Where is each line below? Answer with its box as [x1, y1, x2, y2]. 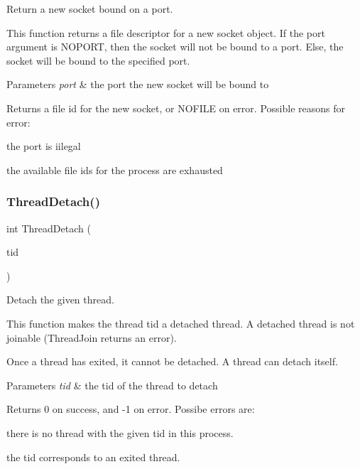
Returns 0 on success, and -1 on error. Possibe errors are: [6, 401, 255, 416]
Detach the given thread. [6, 292, 114, 307]
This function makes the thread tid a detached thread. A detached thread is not [6, 316, 355, 330]
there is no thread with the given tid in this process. [6, 425, 234, 440]
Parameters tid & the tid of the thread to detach [6, 377, 218, 392]
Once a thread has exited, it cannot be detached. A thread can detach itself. [6, 354, 338, 369]
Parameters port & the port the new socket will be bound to [6, 77, 269, 92]
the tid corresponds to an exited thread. [6, 449, 180, 464]
